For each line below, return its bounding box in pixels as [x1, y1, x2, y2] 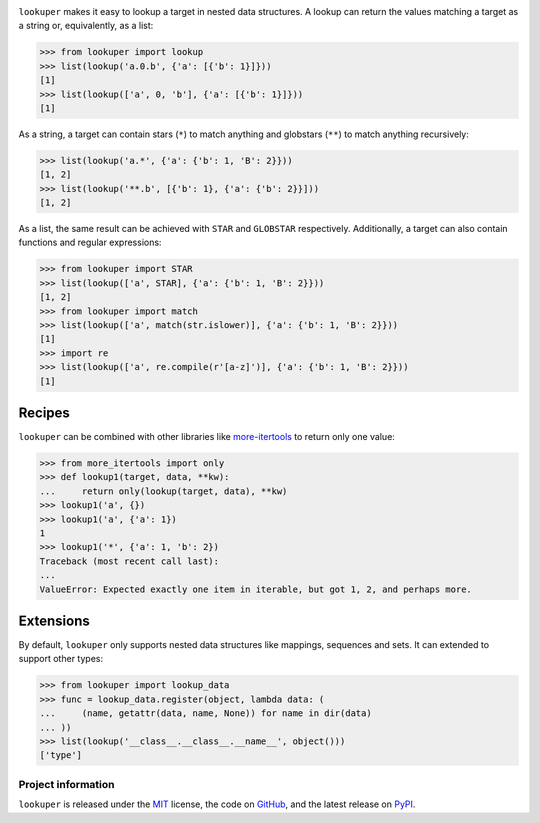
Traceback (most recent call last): [39, 555, 220, 567]
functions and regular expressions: [18, 236, 162, 249]
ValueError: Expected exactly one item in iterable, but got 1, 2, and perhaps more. [39, 583, 472, 595]
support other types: [18, 653, 104, 665]
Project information [18, 777, 115, 791]
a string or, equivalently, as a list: [18, 20, 154, 32]
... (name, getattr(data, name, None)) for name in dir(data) [39, 708, 372, 719]
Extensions [18, 612, 90, 629]
